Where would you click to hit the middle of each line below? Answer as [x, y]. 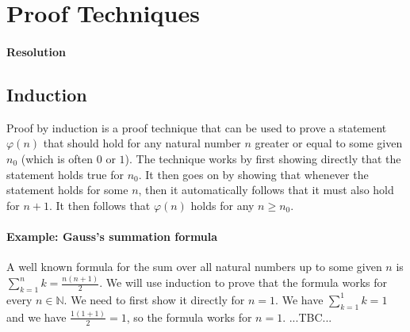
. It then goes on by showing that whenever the [253, 174]
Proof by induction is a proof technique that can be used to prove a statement [197, 127]
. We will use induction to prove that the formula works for [243, 282]
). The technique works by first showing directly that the [263, 158]
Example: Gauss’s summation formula [112, 236]
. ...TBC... [307, 317]
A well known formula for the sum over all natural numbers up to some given [194, 267]
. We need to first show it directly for [154, 299]
